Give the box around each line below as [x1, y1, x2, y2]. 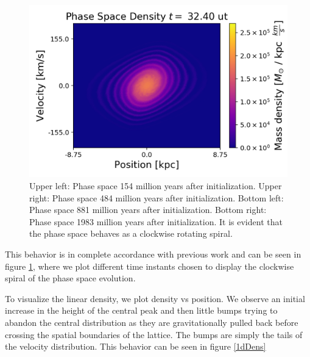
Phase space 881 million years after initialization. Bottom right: [29, 203, 267, 216]
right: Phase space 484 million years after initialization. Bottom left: [29, 191, 284, 204]
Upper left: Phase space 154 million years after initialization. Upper [29, 179, 282, 192]
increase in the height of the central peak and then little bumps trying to [5, 304, 278, 317]
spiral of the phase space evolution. [5, 272, 136, 284]
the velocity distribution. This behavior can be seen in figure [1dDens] [5, 340, 266, 353]
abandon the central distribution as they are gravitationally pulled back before [5, 316, 298, 328]
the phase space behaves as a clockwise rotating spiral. [29, 227, 233, 240]
